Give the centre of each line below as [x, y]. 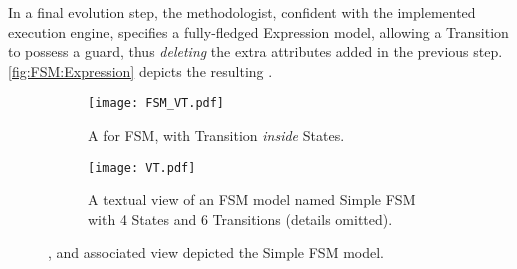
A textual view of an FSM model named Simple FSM [252, 199]
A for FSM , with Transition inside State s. [216, 135]
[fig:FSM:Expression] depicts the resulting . [140, 70]
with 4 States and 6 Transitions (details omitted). [240, 218]
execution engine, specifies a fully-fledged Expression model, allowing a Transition [258, 31]
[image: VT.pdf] [142, 167]
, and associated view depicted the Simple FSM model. [216, 252]
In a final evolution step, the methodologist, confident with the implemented [242, 12]
